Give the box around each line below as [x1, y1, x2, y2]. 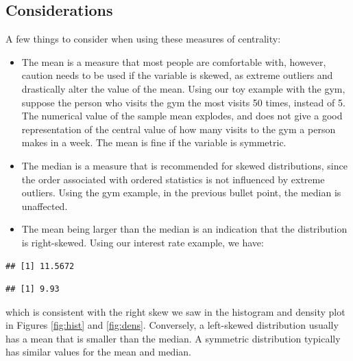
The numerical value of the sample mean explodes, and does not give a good [21, 108, 343, 123]
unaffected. [21, 198, 68, 213]
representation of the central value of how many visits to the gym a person [21, 121, 336, 136]
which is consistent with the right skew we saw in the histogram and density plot [5, 304, 345, 318]
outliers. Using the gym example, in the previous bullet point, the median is [21, 185, 341, 200]
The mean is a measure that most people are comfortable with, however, [21, 54, 326, 69]
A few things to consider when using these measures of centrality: [5, 32, 281, 46]
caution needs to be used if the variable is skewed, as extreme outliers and [21, 68, 333, 82]
